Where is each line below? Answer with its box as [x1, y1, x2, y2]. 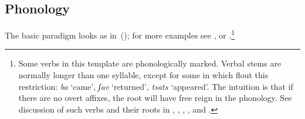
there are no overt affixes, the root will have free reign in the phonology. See [18, 92, 292, 104]
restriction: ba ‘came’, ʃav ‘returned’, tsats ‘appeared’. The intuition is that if [18, 80, 293, 92]
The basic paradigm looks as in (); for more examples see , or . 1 [5, 27, 235, 41]
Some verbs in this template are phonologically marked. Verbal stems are [18, 57, 282, 69]
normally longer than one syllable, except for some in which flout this [18, 69, 269, 81]
